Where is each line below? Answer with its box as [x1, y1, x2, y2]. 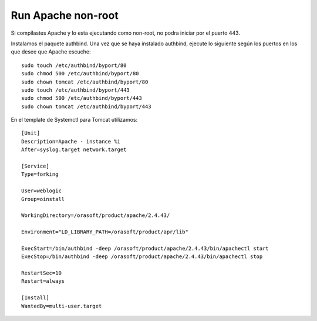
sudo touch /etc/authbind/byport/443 [21, 86, 130, 93]
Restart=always [21, 278, 65, 285]
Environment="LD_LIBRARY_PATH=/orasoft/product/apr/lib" [21, 229, 189, 235]
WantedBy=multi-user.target [21, 303, 102, 309]
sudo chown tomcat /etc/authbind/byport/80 [21, 78, 149, 85]
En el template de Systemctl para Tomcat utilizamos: [11, 116, 138, 123]
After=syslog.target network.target [21, 146, 127, 153]
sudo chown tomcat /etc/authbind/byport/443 [21, 103, 152, 110]
